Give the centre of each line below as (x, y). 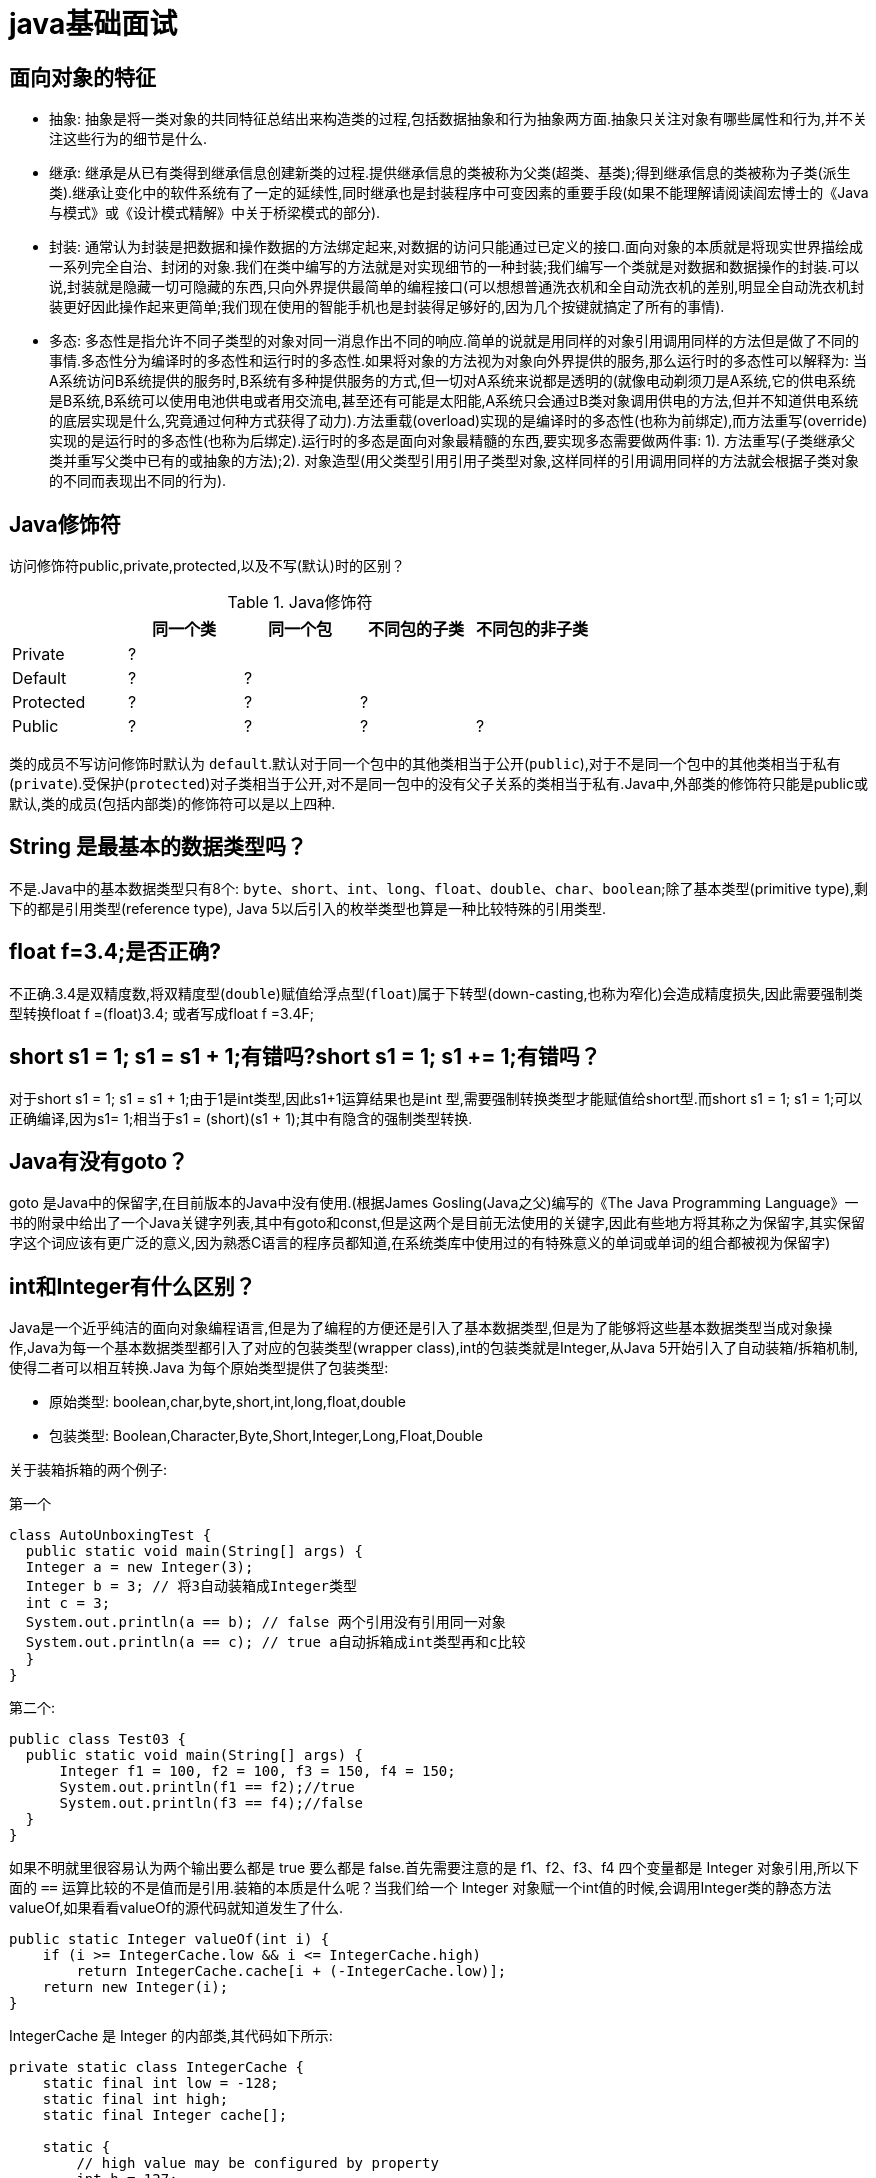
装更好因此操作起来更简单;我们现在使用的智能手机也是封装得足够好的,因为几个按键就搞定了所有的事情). (387, 307)
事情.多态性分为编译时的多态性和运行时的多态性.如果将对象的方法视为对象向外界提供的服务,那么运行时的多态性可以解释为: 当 (458, 361)
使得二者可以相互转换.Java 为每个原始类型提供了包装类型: (199, 1368)
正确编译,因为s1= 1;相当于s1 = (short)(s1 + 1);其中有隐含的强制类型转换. (241, 1118)
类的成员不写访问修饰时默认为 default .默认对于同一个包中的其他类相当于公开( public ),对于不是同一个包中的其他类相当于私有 (425, 764)
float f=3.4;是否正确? (115, 952)
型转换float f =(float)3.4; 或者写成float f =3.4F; (161, 1013)
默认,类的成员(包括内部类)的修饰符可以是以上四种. (172, 804)
